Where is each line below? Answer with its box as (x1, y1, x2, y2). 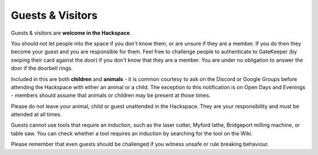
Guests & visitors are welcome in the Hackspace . (11, 29, 132, 36)
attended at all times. (11, 111, 62, 118)
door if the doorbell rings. (11, 65, 73, 72)
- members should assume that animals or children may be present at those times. (11, 92, 211, 99)
